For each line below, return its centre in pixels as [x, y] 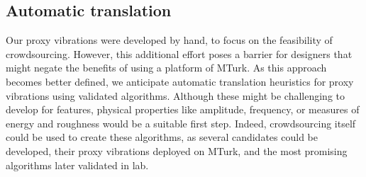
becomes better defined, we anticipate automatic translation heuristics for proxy [180, 81]
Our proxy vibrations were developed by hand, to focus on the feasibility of [169, 40]
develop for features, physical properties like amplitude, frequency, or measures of [183, 109]
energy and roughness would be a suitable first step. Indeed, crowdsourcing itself [181, 123]
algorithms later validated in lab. [77, 165]
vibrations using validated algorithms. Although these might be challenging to [175, 95]
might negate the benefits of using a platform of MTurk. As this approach [166, 68]
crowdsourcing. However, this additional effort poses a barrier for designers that [179, 53]
